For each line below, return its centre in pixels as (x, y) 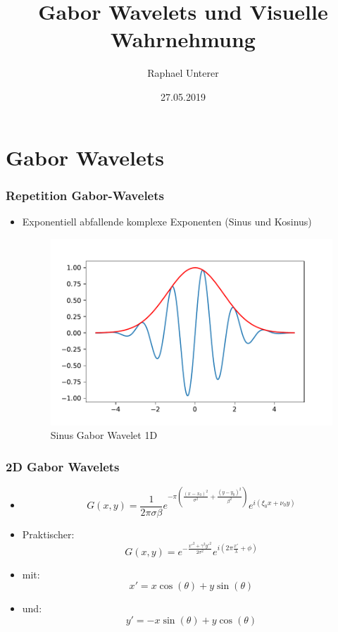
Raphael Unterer (183, 73)
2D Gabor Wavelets (63, 466)
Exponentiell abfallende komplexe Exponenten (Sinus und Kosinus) (167, 221)
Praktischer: (48, 534)
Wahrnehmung (183, 39)
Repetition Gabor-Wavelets (85, 195)
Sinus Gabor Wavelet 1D (104, 435)
